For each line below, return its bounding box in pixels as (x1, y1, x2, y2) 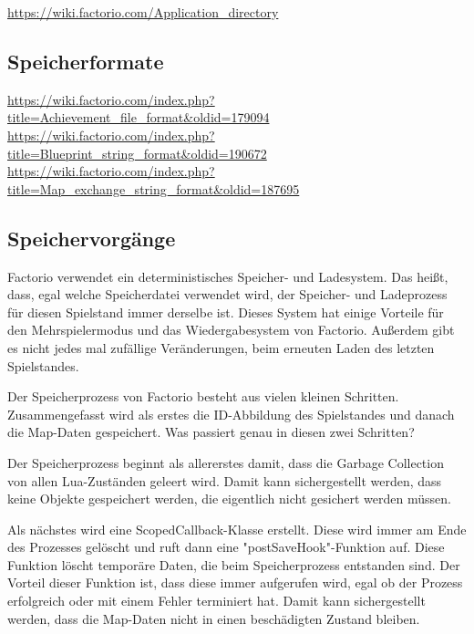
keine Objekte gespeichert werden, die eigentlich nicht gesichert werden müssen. (7, 489, 451, 508)
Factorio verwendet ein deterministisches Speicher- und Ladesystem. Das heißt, (7, 266, 448, 286)
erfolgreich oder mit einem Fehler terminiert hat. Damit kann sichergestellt (7, 591, 426, 610)
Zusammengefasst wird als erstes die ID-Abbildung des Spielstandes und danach (7, 404, 455, 423)
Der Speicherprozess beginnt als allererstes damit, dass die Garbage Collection (7, 452, 444, 472)
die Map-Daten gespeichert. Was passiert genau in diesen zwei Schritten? (7, 422, 415, 442)
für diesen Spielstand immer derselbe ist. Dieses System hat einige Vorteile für (7, 302, 444, 321)
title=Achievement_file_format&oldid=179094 (7, 108, 270, 127)
